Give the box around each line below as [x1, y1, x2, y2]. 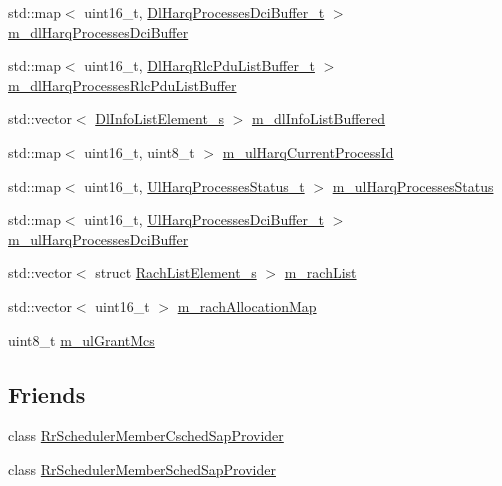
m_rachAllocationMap [177, 295, 317, 316]
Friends [8, 378, 86, 409]
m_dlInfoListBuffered [251, 108, 386, 129]
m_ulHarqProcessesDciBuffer [8, 228, 189, 249]
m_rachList [284, 262, 357, 283]
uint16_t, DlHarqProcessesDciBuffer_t [84, 2, 325, 22]
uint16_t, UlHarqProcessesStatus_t [84, 175, 305, 196]
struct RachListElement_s [95, 262, 257, 283]
